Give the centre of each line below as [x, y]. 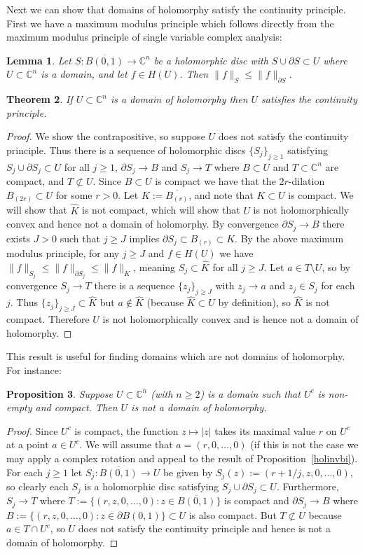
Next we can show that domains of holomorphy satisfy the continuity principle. [176, 9]
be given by [188, 472]
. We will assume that [126, 444]
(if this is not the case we [304, 444]
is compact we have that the [215, 181]
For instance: [34, 369]
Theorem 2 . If [40, 99]
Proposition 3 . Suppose [60, 393]
